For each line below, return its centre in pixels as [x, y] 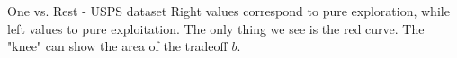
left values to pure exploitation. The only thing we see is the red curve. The [216, 28]
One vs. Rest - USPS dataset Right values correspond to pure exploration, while [228, 11]
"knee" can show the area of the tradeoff [117, 46]
